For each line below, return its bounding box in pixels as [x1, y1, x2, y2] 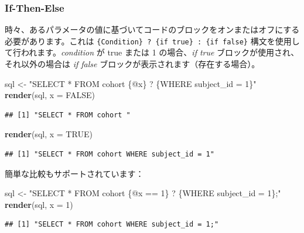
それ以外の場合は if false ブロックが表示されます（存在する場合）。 [5, 58, 260, 70]
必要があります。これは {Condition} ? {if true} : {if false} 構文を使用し [5, 34, 300, 47]
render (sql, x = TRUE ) [5, 128, 93, 140]
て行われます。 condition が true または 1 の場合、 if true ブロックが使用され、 [5, 46, 299, 58]
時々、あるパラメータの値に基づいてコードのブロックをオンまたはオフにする [5, 23, 300, 36]
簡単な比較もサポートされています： [5, 167, 144, 179]
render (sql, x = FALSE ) [5, 89, 95, 101]
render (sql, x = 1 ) [5, 198, 73, 210]
